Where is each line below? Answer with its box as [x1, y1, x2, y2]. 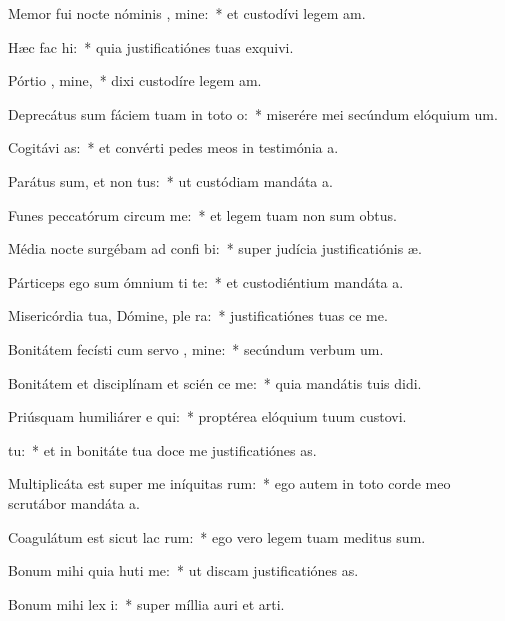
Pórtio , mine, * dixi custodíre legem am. [8, 70, 262, 91]
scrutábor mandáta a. [8, 492, 141, 513]
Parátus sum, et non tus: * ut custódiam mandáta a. [8, 170, 333, 191]
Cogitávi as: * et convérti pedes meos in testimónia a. [8, 137, 339, 158]
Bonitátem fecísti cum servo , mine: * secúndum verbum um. [8, 338, 384, 359]
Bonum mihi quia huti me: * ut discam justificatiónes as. [8, 560, 359, 581]
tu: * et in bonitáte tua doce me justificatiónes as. [8, 439, 317, 460]
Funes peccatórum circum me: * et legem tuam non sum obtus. [8, 204, 397, 225]
